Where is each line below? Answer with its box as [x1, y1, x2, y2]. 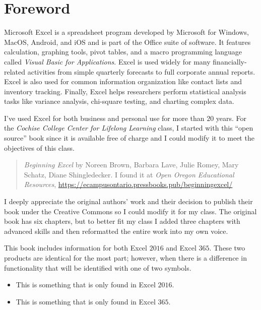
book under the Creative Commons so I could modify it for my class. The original [4, 206, 257, 216]
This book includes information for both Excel [4, 242, 147, 253]
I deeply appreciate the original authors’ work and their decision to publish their [4, 196, 253, 207]
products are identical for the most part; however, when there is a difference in [4, 253, 247, 263]
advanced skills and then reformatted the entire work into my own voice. [4, 225, 228, 236]
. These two [209, 242, 245, 253]
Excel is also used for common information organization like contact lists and [4, 76, 242, 87]
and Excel [166, 242, 197, 253]
